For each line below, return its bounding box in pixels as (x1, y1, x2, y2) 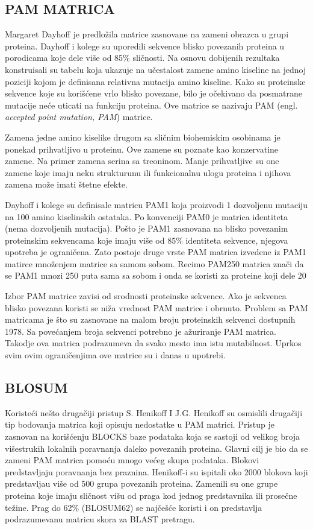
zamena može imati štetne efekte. (5, 178, 128, 191)
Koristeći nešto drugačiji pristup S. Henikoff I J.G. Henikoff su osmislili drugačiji (5, 406, 303, 419)
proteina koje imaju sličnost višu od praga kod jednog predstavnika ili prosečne (5, 489, 297, 501)
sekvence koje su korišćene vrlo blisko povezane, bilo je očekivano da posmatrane (5, 87, 302, 100)
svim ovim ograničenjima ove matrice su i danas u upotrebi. (5, 349, 226, 361)
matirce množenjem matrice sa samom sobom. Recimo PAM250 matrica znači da (5, 257, 304, 270)
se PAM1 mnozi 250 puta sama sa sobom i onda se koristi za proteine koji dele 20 (5, 269, 306, 282)
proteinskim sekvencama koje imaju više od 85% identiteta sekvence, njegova (5, 233, 288, 246)
